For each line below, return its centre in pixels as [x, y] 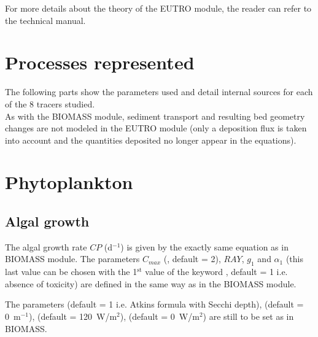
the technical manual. [45, 20]
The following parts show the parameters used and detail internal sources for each [159, 92]
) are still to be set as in [248, 316]
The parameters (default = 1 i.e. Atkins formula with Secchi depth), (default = [154, 304]
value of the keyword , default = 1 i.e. [216, 272]
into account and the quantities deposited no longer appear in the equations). [151, 140]
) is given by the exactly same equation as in [204, 246]
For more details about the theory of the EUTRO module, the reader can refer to [158, 8]
